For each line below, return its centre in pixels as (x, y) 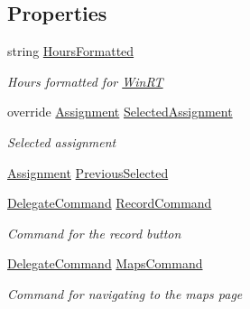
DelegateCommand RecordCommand (110, 203)
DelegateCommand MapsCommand (105, 263)
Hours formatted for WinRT (85, 81)
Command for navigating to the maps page (125, 293)
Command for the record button (94, 233)
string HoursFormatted (71, 51)
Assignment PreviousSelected (88, 172)
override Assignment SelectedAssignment (120, 112)
